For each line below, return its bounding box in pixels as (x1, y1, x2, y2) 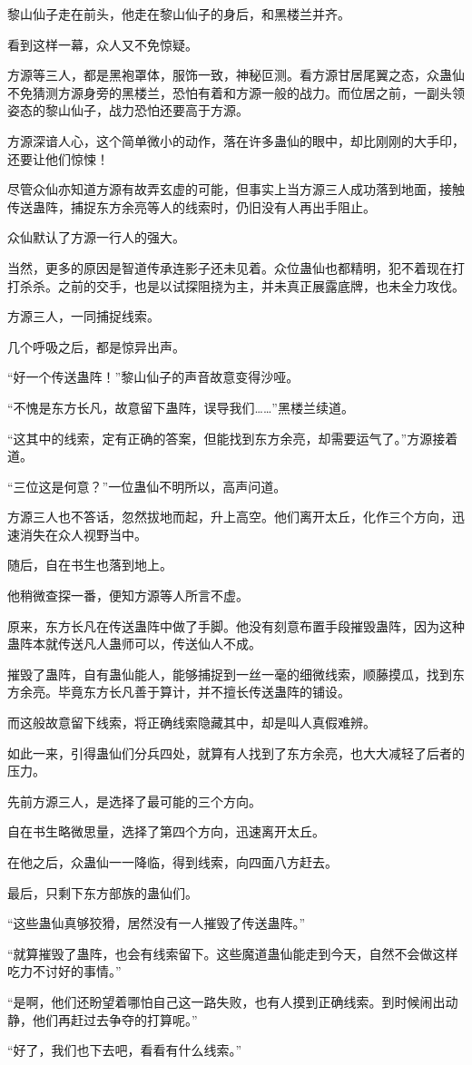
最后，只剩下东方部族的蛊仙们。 (7, 883, 198, 902)
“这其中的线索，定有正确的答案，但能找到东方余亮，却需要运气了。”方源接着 (7, 428, 458, 447)
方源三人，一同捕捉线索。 (7, 307, 160, 326)
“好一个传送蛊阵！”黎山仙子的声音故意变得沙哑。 (7, 367, 300, 386)
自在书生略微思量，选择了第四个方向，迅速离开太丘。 (7, 822, 325, 841)
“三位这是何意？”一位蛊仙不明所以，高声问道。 (7, 476, 287, 495)
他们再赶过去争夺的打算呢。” (32, 1010, 198, 1029)
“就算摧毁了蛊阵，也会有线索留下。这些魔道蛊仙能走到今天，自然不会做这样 (7, 943, 458, 962)
